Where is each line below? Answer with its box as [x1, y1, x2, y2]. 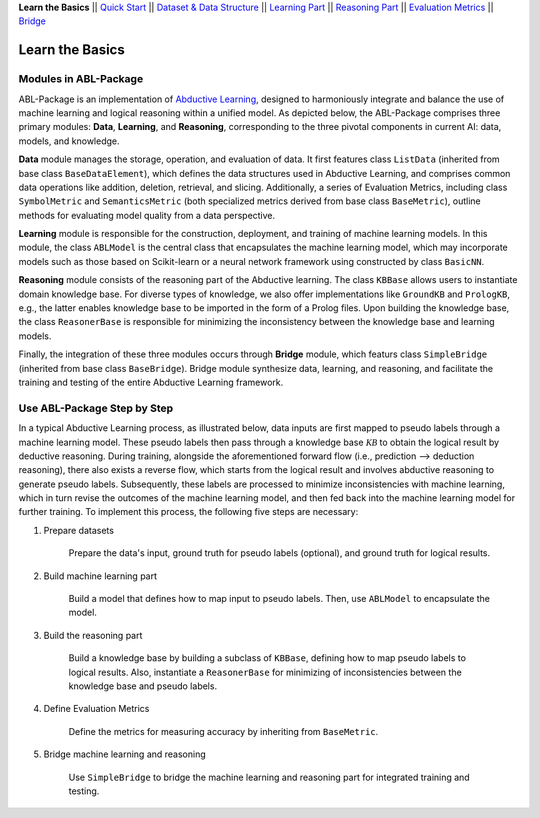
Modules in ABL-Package [18, 72, 144, 86]
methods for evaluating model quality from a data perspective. [18, 209, 276, 221]
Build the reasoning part [43, 629, 143, 641]
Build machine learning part [43, 570, 158, 582]
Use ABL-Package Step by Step [18, 401, 174, 415]
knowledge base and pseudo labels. [68, 680, 218, 692]
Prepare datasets [43, 524, 115, 536]
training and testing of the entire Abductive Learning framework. [18, 376, 284, 388]
